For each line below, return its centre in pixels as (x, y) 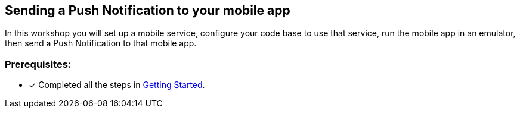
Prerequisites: (38, 64)
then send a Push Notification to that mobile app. (101, 43)
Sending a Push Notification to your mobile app (148, 10)
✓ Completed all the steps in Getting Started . (117, 85)
